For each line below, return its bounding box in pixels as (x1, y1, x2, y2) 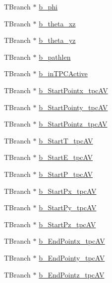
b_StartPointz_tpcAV (39, 119, 108, 129)
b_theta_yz (39, 35, 76, 45)
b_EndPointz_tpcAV (39, 269, 105, 280)
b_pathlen (39, 51, 71, 62)
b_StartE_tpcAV (39, 152, 93, 162)
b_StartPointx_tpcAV (39, 85, 108, 95)
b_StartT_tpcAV (39, 135, 93, 145)
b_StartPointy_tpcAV (39, 102, 108, 112)
